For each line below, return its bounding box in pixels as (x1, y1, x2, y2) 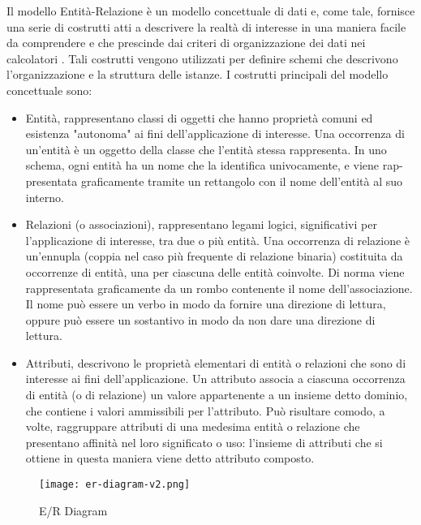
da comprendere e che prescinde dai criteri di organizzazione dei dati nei (6, 34, 366, 51)
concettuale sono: (6, 81, 92, 98)
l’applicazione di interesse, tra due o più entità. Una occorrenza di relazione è (25, 231, 410, 248)
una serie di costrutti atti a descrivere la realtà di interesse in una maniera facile (6, 18, 406, 35)
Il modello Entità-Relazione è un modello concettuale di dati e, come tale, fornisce (6, 2, 415, 19)
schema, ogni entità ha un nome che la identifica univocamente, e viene (25, 157, 379, 174)
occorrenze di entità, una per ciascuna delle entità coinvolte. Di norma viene (25, 263, 405, 280)
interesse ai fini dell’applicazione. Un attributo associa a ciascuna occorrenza (25, 370, 406, 387)
